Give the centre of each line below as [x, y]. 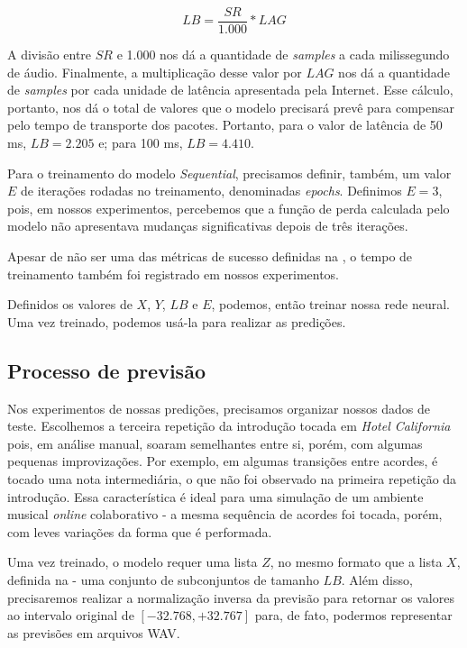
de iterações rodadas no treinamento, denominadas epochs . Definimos [211, 191]
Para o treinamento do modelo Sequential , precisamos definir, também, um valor [229, 173]
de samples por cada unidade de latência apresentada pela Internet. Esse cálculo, [230, 90]
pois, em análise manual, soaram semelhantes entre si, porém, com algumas [215, 443]
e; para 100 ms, [141, 143]
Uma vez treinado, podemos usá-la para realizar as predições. [177, 321]
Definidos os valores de [70, 304]
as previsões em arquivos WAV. [94, 632]
